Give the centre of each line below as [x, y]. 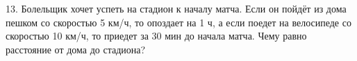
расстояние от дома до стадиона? [76, 49]
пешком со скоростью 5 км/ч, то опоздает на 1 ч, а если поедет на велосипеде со [178, 22]
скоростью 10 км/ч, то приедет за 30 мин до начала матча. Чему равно [156, 36]
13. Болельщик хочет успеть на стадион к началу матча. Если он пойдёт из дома [176, 8]
